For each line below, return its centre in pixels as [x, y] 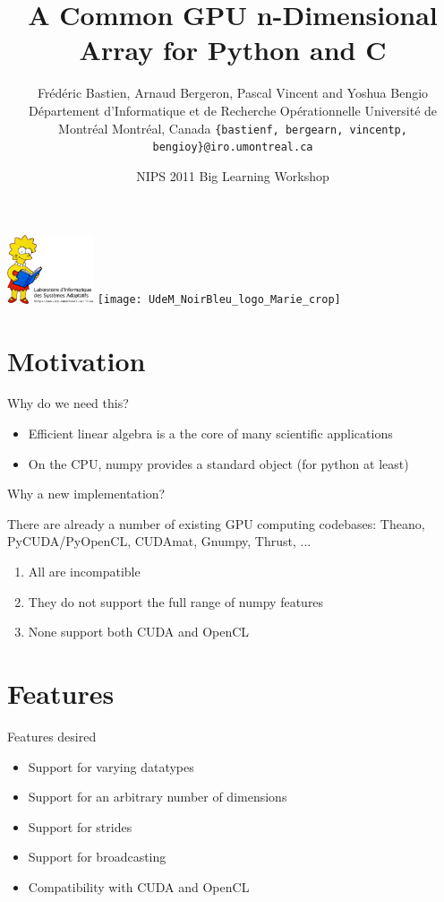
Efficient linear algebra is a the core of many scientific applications [210, 434]
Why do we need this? [68, 403]
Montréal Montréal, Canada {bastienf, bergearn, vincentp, [233, 128]
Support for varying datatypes [111, 766]
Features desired [52, 736]
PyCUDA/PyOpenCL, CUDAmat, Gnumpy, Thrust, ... [159, 541]
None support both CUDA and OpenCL [139, 632]
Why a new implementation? [86, 494]
